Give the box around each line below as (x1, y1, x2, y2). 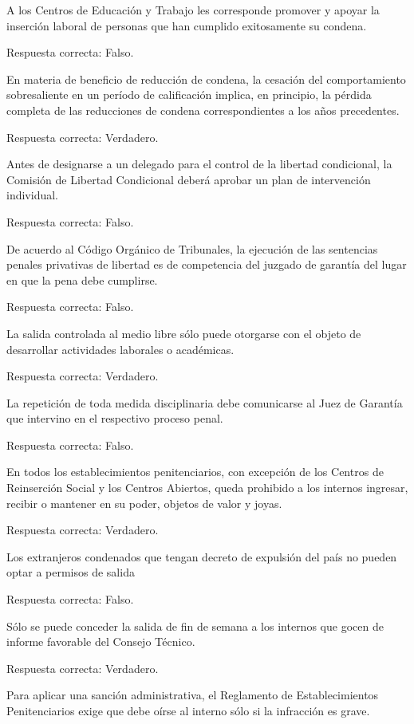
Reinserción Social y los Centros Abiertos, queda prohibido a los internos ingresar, (6, 479, 408, 496)
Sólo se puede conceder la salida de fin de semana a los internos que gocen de (6, 617, 384, 634)
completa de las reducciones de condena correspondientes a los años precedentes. (6, 101, 400, 118)
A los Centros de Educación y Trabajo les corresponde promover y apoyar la (6, 2, 380, 18)
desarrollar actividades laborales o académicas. (6, 340, 235, 357)
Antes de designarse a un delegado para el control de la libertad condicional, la (6, 155, 392, 172)
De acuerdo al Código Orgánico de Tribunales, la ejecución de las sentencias (6, 240, 378, 257)
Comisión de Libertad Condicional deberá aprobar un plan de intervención (6, 171, 371, 187)
